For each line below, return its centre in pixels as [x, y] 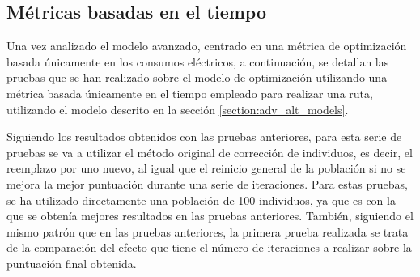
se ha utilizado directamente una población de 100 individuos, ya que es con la [201, 200]
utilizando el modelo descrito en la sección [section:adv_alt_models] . [178, 109]
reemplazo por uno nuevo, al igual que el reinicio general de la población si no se [206, 168]
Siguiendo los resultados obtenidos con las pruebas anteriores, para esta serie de [204, 136]
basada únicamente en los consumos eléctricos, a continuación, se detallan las [198, 61]
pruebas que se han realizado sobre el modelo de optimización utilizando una [197, 77]
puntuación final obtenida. [72, 263]
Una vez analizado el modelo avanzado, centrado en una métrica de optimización [207, 46]
